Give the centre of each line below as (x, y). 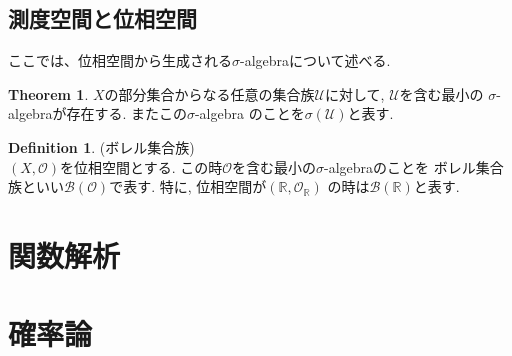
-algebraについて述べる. (315, 60)
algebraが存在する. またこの (97, 113)
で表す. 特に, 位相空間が (188, 186)
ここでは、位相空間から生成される (120, 60)
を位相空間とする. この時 (141, 166)
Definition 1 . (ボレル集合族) (101, 146)
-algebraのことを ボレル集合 (414, 166)
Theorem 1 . (48, 93)
